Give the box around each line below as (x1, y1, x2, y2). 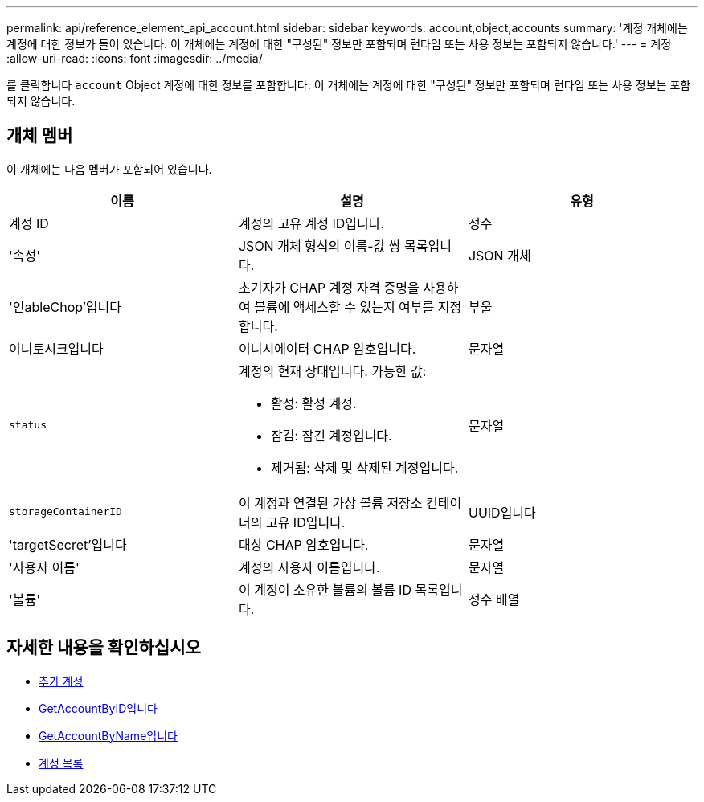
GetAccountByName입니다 (39, 728, 178, 743)
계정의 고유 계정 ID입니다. (238, 215, 385, 231)
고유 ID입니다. (265, 514, 346, 530)
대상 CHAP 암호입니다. (238, 536, 369, 553)
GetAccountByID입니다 (39, 701, 158, 715)
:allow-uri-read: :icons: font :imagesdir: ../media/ (6, 51, 263, 65)
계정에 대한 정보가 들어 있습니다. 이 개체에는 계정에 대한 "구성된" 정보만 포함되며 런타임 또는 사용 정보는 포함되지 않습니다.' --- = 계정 (6, 37, 672, 51)
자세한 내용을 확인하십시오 (6, 637, 201, 658)
